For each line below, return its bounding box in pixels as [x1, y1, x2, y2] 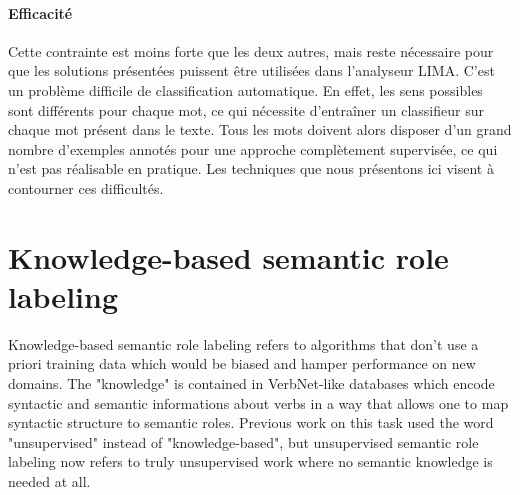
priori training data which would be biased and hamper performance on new [8, 353, 476, 374]
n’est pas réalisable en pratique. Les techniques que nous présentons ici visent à [8, 158, 494, 179]
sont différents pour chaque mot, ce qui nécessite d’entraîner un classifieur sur [8, 99, 484, 120]
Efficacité [8, 2, 73, 23]
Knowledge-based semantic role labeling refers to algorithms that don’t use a [8, 333, 479, 354]
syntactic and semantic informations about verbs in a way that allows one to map [8, 392, 509, 413]
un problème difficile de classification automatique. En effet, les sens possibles [8, 79, 483, 100]
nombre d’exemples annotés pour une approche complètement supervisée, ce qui [8, 138, 498, 159]
